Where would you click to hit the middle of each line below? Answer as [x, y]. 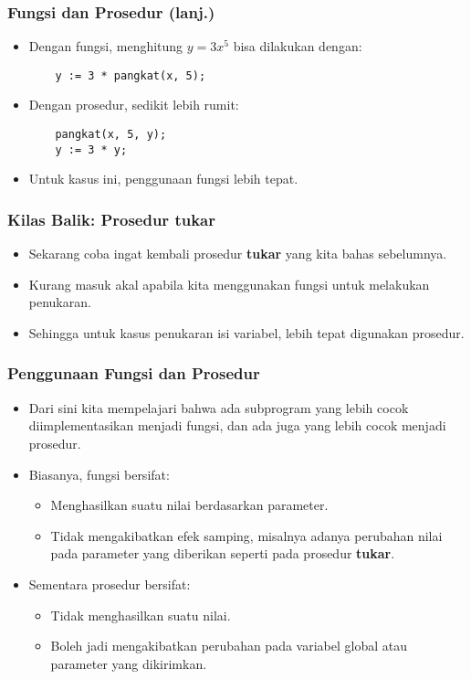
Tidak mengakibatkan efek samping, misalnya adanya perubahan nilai [246, 535]
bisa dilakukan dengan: [298, 46]
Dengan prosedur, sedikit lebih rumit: [134, 105]
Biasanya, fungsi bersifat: [99, 474]
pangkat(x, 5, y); [111, 135]
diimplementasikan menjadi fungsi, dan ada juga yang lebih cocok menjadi [237, 425]
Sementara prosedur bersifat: [110, 584]
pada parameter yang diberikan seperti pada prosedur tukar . [223, 553]
